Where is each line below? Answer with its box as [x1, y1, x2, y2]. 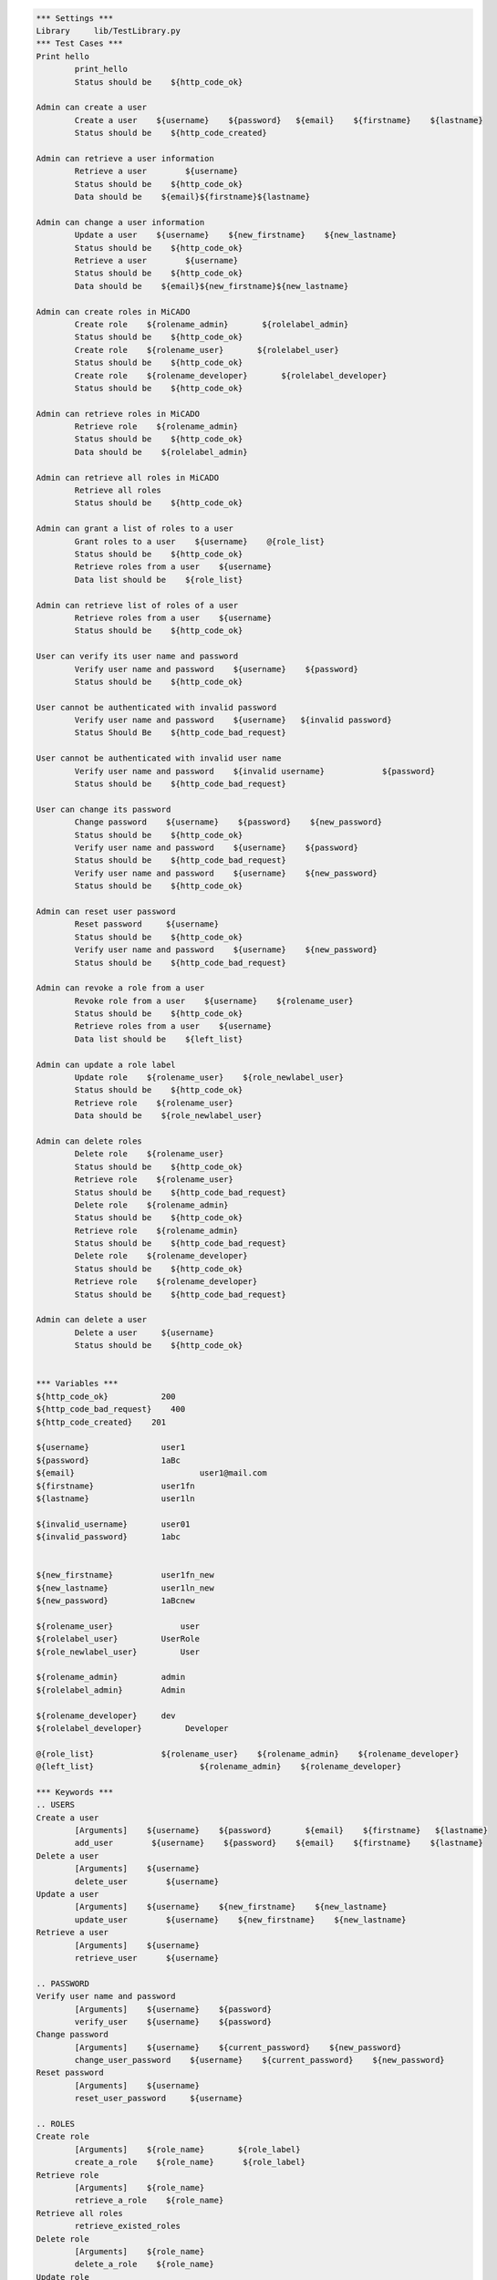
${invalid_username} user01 [36, 1518, 191, 1529]
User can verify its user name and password [36, 651, 239, 661]
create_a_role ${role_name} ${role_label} [74, 2157, 305, 2168]
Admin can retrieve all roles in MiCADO [36, 472, 219, 482]
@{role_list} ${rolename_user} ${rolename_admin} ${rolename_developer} [36, 1748, 460, 1759]
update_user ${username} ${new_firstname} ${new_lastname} [74, 1914, 407, 1924]
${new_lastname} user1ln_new [36, 1582, 214, 1593]
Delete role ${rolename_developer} [74, 1250, 248, 1261]
